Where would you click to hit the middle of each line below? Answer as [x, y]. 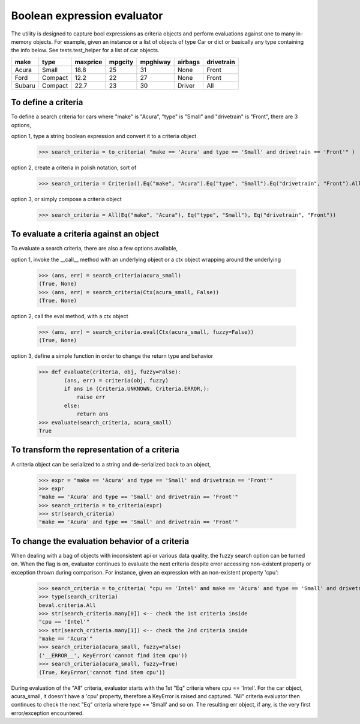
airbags [189, 62]
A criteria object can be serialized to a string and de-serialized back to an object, [111, 464]
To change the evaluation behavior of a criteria [100, 541]
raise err [91, 397]
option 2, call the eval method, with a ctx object [70, 316]
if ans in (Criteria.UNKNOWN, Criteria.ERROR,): [137, 389]
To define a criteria [47, 102]
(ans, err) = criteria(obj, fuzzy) [116, 380]
